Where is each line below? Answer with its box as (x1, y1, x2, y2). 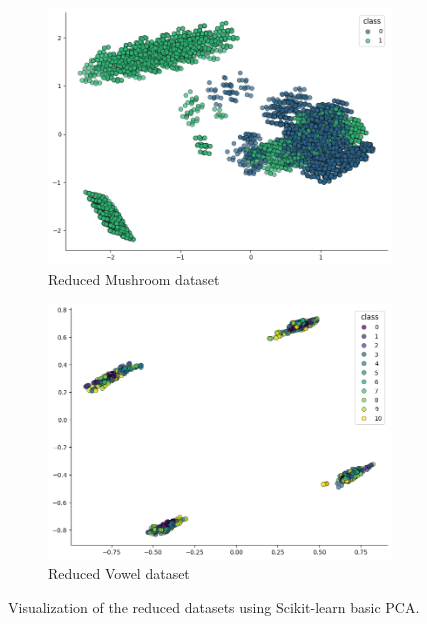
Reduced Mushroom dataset (48, 268, 220, 289)
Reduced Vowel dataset (48, 563, 190, 584)
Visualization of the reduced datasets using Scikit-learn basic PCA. (8, 596, 420, 617)
